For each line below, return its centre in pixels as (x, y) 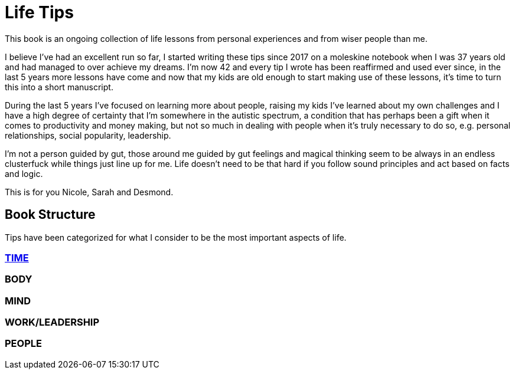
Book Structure (50, 215)
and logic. (24, 173)
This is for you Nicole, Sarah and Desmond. (89, 192)
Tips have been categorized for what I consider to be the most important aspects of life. (176, 237)
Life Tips (39, 12)
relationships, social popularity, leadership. (88, 135)
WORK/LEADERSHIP (52, 322)
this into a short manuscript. (59, 87)
